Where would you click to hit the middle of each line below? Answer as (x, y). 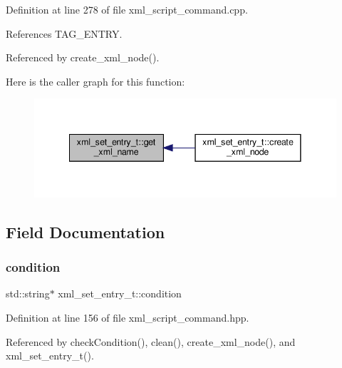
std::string (28, 293)
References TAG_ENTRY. (64, 33)
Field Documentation (85, 231)
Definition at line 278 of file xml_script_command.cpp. (127, 9)
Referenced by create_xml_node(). (83, 57)
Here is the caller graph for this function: (95, 81)
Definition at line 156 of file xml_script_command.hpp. (128, 317)
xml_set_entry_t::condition (120, 293)
